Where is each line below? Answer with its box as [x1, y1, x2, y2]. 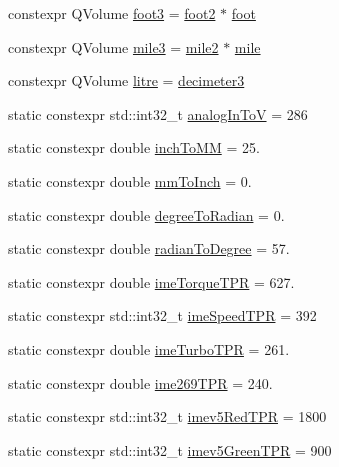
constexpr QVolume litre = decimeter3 [8, 70, 245, 91]
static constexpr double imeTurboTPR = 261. [8, 338, 290, 359]
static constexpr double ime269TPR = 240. [8, 372, 273, 393]
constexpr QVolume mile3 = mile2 [8, 36, 219, 57]
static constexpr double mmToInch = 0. [8, 170, 252, 191]
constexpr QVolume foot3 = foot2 [8, 3, 216, 23]
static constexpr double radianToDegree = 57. [8, 238, 290, 259]
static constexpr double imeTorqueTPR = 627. [8, 271, 295, 292]
